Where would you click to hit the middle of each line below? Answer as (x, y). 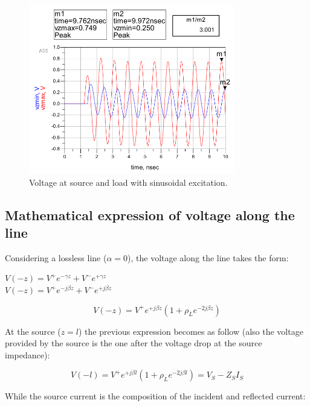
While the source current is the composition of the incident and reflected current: (155, 396)
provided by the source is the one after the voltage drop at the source (134, 343)
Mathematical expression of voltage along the (150, 214)
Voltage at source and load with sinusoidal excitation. (128, 182)
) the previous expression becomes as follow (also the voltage (191, 331)
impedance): (27, 354)
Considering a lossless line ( (56, 257)
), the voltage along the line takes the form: (208, 257)
